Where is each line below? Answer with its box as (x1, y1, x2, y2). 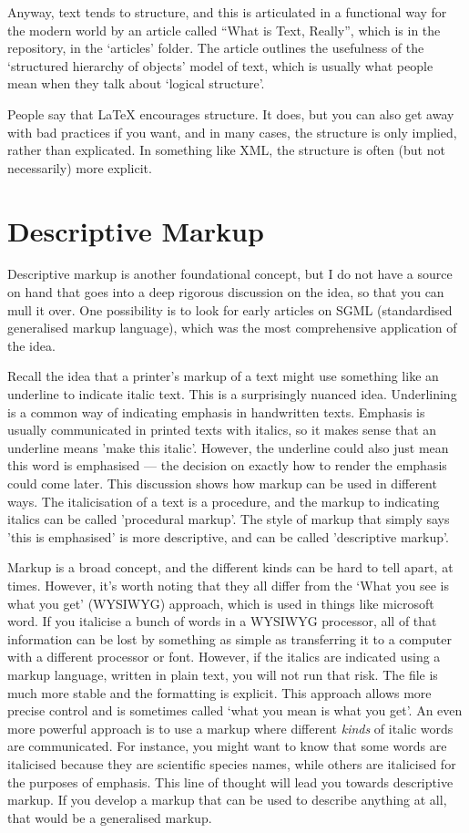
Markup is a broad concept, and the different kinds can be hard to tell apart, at (7, 558, 454, 577)
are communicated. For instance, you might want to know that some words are (7, 736, 447, 756)
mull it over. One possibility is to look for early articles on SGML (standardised (7, 300, 453, 319)
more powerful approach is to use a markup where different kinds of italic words (7, 718, 454, 737)
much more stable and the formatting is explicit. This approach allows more (7, 683, 432, 702)
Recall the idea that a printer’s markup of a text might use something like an (7, 366, 439, 386)
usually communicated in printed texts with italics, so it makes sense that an (7, 420, 437, 439)
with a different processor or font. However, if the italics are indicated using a (7, 647, 441, 666)
